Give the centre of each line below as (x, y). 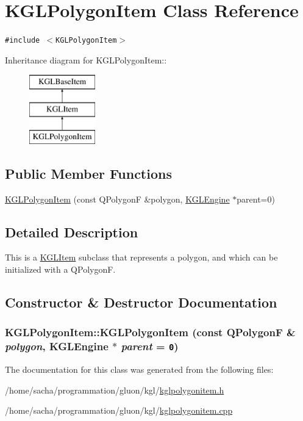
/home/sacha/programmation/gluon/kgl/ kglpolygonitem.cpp (119, 410)
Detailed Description (72, 232)
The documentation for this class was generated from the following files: (139, 369)
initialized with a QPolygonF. (60, 269)
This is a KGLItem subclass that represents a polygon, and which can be (141, 257)
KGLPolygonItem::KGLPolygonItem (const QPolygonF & (150, 332)
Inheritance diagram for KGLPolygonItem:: (86, 59)
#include (23, 41)
